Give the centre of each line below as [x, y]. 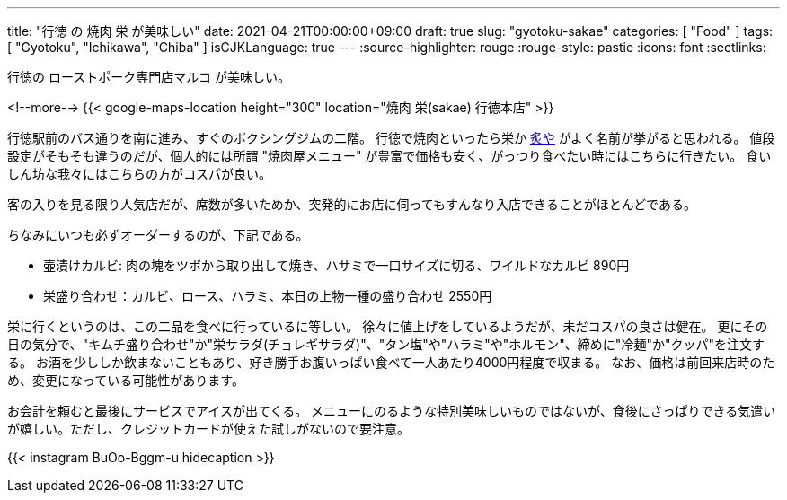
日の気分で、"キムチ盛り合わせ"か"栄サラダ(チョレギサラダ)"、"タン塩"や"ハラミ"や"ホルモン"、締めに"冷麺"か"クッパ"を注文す [386, 344]
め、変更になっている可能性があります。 [126, 380]
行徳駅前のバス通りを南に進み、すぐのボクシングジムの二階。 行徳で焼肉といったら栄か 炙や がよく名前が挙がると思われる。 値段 [391, 138]
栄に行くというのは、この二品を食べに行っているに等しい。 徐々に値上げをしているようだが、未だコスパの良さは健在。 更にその [388, 326]
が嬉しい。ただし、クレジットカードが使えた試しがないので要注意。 [208, 429]
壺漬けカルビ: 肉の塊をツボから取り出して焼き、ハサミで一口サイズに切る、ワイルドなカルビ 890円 [336, 265]
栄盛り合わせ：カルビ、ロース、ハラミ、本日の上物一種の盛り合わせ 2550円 [268, 296]
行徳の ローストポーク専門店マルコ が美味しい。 [149, 77]
